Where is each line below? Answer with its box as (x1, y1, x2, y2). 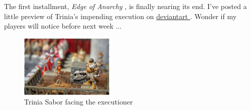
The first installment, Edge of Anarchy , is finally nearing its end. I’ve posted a (4, 1, 247, 11)
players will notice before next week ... (4, 21, 122, 31)
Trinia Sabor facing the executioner (24, 96, 133, 107)
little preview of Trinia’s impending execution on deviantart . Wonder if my (4, 11, 237, 21)
